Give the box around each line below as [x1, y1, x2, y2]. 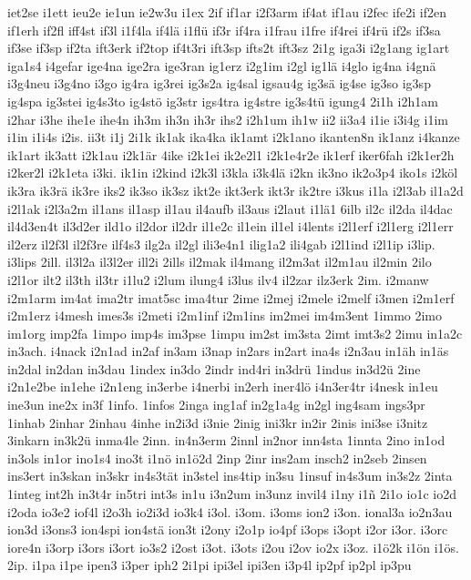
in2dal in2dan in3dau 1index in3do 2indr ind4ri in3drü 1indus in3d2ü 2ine [7, 359, 421, 378]
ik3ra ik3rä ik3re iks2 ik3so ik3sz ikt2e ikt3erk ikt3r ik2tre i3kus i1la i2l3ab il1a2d [7, 180, 464, 199]
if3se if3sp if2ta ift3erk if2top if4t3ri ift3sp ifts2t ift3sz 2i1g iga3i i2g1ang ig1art [7, 38, 450, 57]
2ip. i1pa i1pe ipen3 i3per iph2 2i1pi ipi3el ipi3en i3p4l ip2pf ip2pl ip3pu [7, 555, 412, 575]
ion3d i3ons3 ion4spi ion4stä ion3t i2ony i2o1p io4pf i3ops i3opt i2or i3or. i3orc [7, 520, 448, 539]
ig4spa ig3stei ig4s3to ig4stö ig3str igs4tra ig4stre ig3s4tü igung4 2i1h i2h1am [7, 91, 438, 110]
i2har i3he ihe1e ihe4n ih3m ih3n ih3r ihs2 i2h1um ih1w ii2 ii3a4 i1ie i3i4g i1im [7, 109, 448, 128]
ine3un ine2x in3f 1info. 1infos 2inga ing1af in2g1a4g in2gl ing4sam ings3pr [7, 395, 425, 414]
